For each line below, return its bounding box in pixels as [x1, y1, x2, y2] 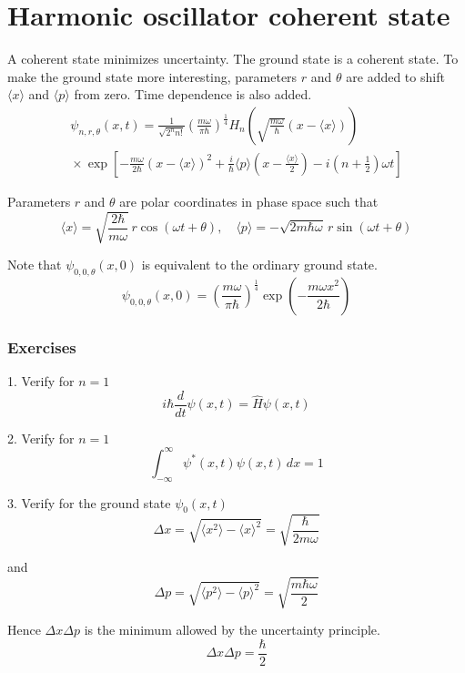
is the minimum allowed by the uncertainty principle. [84, 620, 380, 639]
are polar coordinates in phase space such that [119, 191, 379, 210]
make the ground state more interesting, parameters [7, 66, 298, 86]
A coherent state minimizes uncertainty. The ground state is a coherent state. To [7, 49, 459, 68]
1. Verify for [7, 372, 75, 391]
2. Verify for [7, 428, 75, 447]
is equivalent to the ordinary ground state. [141, 255, 378, 274]
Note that [7, 255, 62, 274]
